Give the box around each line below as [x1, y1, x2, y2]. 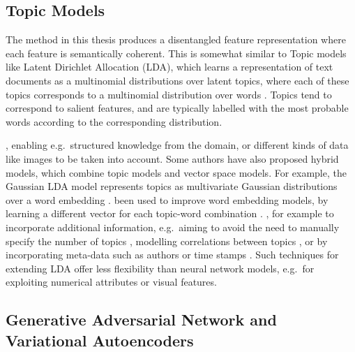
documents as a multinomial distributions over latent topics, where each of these [6, 73, 349, 87]
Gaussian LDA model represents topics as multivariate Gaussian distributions [6, 179, 338, 193]
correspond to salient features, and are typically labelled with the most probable [6, 101, 349, 115]
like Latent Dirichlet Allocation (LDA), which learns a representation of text [6, 59, 333, 74]
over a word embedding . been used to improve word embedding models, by [6, 192, 328, 207]
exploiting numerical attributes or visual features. [6, 274, 217, 289]
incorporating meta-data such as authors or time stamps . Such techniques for [6, 247, 339, 262]
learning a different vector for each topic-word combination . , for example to [6, 206, 334, 221]
